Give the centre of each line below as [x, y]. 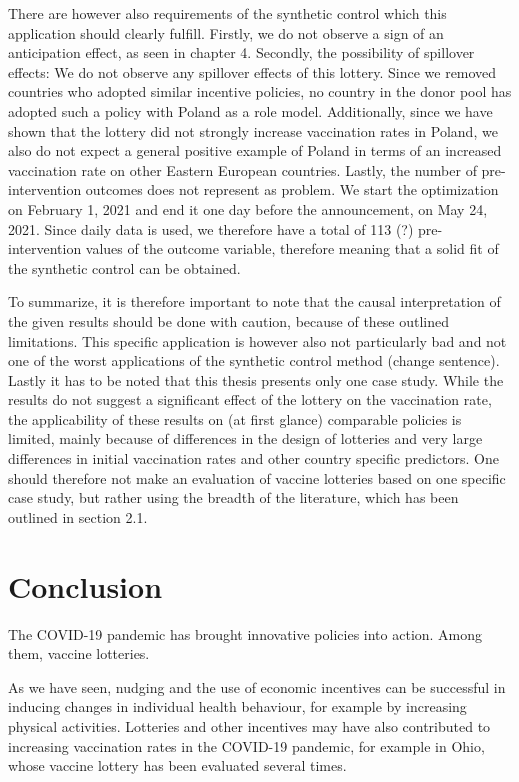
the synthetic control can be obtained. [124, 267]
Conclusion [85, 585]
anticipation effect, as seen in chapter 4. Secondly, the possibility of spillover [241, 52]
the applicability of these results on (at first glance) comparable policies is [235, 418]
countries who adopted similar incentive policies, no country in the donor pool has [260, 91]
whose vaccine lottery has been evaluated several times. [177, 765]
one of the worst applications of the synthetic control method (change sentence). [254, 360]
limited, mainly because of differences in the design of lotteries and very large [245, 438]
